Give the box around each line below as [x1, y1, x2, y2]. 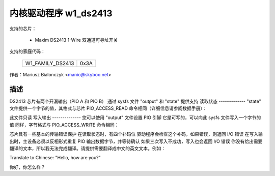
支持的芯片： [9, 25, 37, 32]
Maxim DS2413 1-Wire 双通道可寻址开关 [35, 37, 118, 43]
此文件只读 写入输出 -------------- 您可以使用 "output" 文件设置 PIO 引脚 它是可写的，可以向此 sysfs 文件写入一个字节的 [9, 114, 261, 121]
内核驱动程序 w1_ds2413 [9, 8, 113, 19]
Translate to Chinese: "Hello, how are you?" [9, 155, 101, 161]
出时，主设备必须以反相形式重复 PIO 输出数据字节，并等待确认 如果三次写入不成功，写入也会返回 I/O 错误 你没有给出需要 [9, 138, 263, 144]
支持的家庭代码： [9, 48, 45, 54]
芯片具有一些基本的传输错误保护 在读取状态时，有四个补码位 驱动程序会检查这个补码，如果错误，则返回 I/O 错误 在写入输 [9, 131, 263, 137]
